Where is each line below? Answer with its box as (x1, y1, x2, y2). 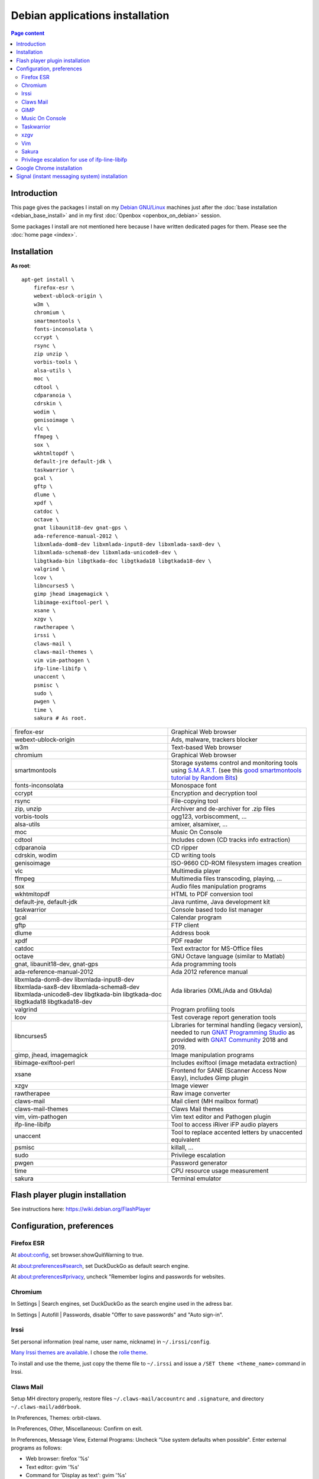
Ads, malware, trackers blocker (171, 735, 258, 744)
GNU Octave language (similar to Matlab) (171, 952, 285, 960)
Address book (171, 929, 210, 937)
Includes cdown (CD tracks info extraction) (171, 835, 291, 844)
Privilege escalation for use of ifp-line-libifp (21, 156, 128, 163)
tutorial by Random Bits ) (171, 773, 238, 782)
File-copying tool (171, 796, 219, 805)
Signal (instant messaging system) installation (16, 173, 128, 180)
